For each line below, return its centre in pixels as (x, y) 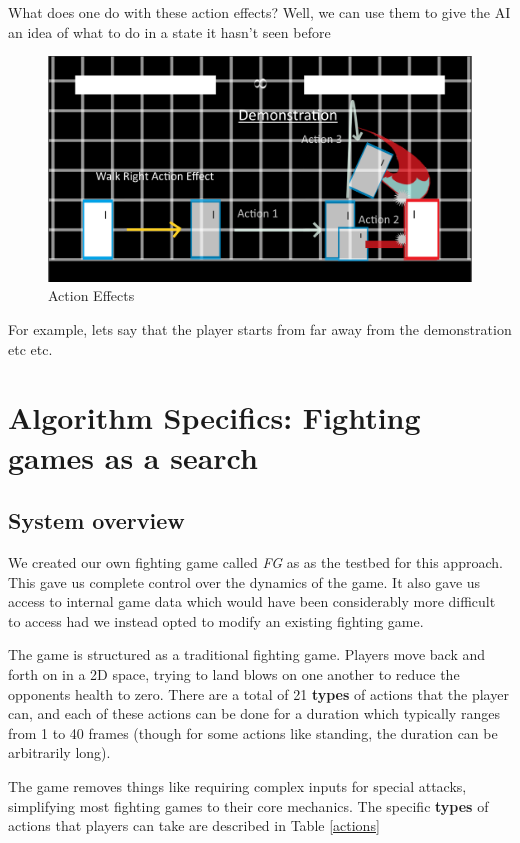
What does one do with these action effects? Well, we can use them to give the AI (259, 12)
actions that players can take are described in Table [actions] (194, 825)
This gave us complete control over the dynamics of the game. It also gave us (244, 581)
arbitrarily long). (59, 752)
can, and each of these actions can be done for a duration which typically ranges (254, 713)
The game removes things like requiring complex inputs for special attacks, (237, 785)
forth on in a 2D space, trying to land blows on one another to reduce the (234, 673)
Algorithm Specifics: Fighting (214, 417)
